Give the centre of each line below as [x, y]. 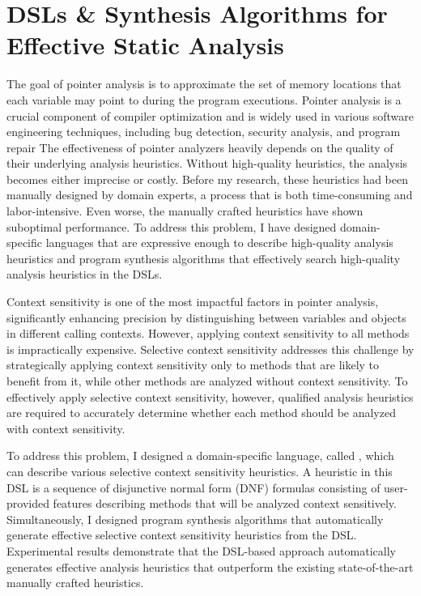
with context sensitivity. [66, 428]
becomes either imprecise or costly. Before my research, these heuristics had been [207, 179]
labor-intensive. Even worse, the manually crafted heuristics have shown [185, 211]
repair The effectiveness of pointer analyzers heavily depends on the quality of [200, 147]
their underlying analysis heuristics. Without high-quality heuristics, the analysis [207, 163]
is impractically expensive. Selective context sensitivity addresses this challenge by [210, 349]
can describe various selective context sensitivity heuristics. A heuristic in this [200, 471]
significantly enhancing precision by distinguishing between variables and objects [206, 317]
